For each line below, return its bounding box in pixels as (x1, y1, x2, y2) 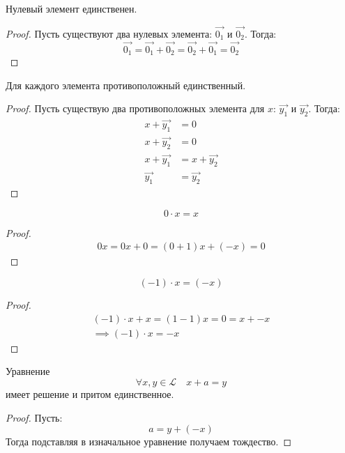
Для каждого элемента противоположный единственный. (6, 77, 246, 92)
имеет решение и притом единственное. (6, 386, 174, 401)
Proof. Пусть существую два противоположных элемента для (6, 101, 265, 116)
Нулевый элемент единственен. (6, 1, 137, 15)
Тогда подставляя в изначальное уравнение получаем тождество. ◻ (6, 434, 292, 449)
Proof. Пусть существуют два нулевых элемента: (6, 26, 213, 40)
